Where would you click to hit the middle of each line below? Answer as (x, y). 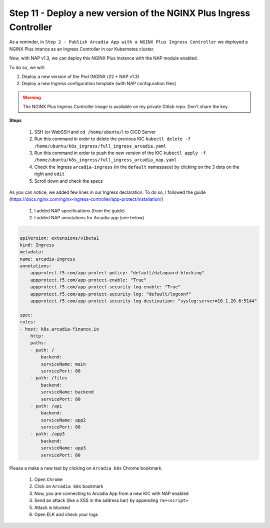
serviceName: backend (67, 392)
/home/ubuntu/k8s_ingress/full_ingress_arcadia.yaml (100, 146)
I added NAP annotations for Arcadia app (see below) (89, 218)
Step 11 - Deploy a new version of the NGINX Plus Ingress (130, 13)
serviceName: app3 (63, 448)
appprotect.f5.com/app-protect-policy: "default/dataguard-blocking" (117, 273)
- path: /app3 (47, 434)
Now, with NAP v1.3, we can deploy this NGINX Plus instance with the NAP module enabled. (104, 58)
